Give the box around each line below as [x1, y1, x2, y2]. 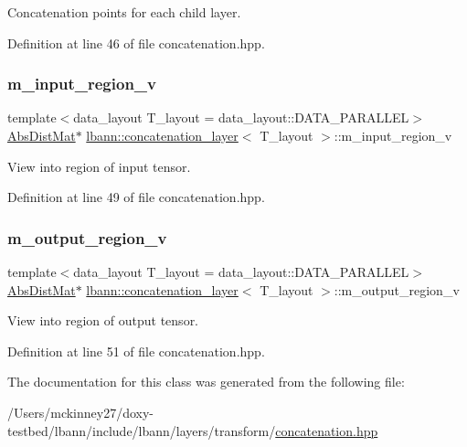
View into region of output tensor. [7, 311, 199, 330]
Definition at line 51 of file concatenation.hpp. [7, 341, 265, 360]
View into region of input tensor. [7, 156, 191, 176]
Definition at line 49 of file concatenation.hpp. [7, 187, 265, 207]
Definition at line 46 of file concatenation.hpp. [7, 33, 265, 52]
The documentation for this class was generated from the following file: [7, 372, 405, 391]
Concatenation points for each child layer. [7, 3, 241, 21]
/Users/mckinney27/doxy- [7, 402, 154, 421]
